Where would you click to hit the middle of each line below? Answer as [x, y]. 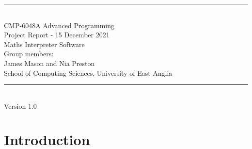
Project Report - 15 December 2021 [57, 35]
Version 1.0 [20, 106]
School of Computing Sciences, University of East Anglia [88, 73]
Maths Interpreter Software [44, 44]
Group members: [29, 54]
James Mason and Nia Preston [49, 63]
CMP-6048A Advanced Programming [59, 25]
